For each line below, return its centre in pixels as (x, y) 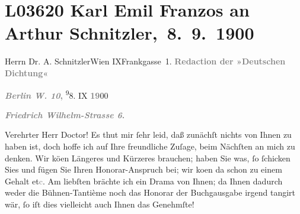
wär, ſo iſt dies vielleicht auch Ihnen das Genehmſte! (100, 204)
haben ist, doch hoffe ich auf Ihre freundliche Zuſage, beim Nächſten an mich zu (150, 146)
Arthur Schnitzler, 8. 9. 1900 (130, 33)
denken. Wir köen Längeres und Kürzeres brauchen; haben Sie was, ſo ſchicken (148, 158)
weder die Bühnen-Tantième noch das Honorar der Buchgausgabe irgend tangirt (150, 192)
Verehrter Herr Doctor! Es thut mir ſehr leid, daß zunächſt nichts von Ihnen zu (148, 134)
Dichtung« (27, 72)
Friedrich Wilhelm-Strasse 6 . (65, 114)
